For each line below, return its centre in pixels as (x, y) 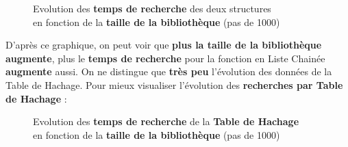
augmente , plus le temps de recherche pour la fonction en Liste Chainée (165, 58)
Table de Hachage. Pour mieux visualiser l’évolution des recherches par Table (174, 84)
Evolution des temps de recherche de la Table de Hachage (166, 121)
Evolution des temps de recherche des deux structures (152, 8)
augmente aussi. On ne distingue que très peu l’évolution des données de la (169, 71)
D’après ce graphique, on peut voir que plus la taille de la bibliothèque (164, 45)
